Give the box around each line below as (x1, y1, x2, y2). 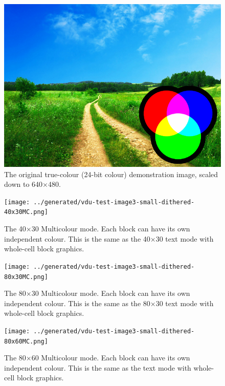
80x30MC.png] (4, 273, 48, 281)
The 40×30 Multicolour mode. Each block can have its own (4, 223, 190, 234)
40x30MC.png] (4, 208, 48, 216)
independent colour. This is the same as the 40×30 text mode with (4, 233, 214, 244)
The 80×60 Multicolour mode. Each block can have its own (4, 352, 190, 363)
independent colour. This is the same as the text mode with (4, 362, 191, 373)
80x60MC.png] (4, 337, 48, 345)
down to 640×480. (4, 179, 61, 189)
